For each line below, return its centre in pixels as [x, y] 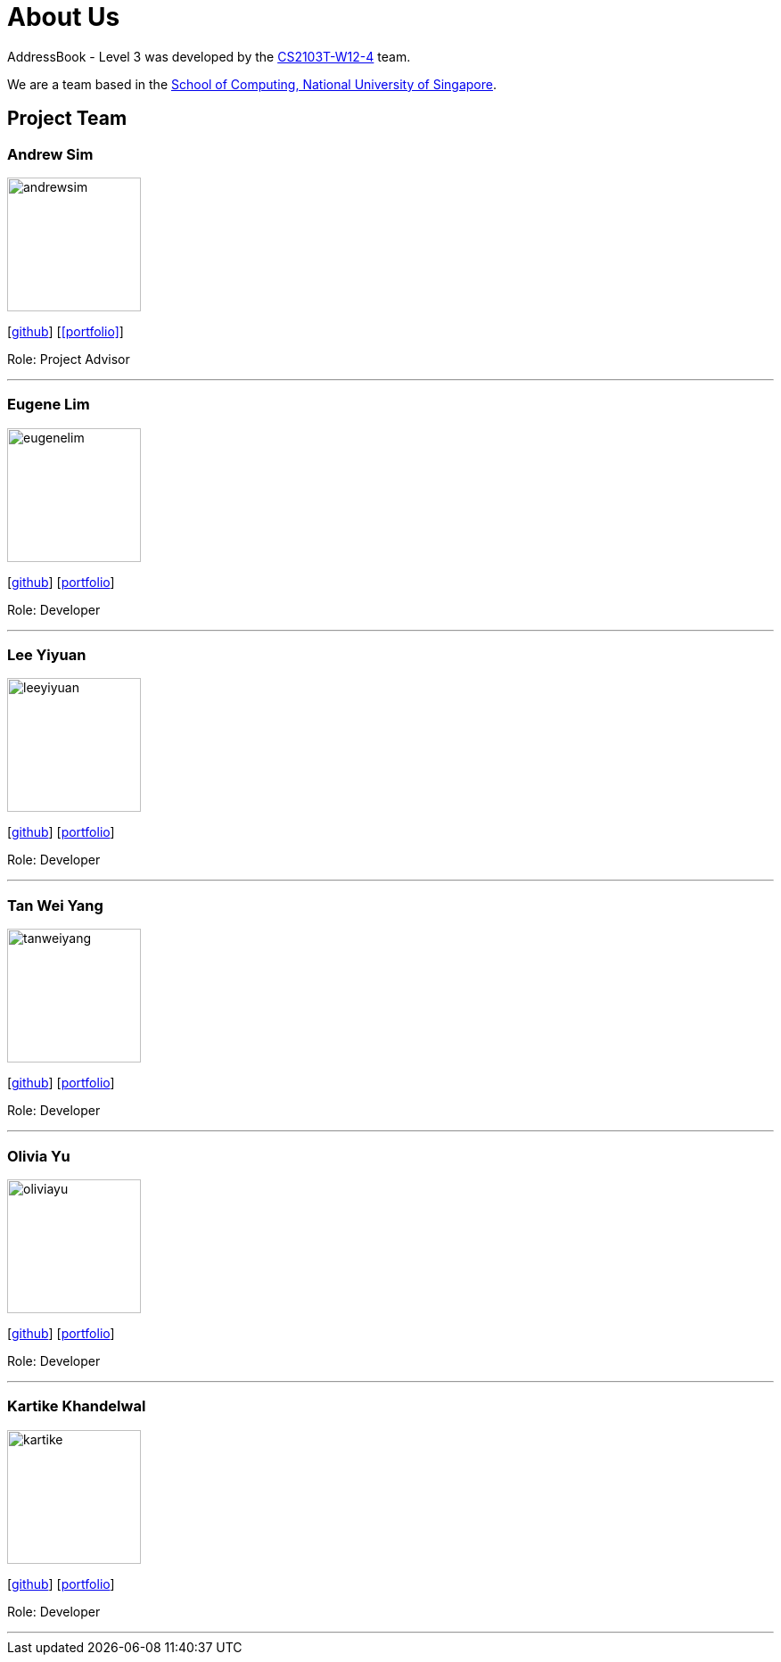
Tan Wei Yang [55, 905]
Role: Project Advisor [69, 359]
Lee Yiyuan [47, 655]
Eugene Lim [49, 405]
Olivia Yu [39, 1156]
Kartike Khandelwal [77, 1406]
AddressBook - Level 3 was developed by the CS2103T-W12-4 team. [209, 56]
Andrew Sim [50, 154]
